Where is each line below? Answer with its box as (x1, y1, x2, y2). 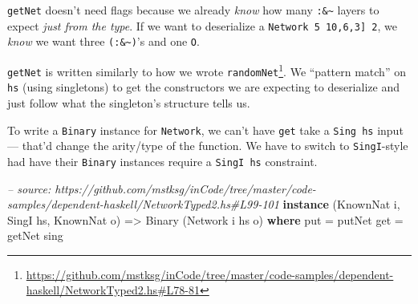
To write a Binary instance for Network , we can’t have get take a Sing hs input (7, 121, 404, 138)
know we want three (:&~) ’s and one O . (7, 33, 200, 50)
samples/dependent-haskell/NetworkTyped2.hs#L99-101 (7, 196, 279, 213)
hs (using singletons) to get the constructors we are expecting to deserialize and (7, 79, 400, 95)
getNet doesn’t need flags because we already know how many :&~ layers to (7, 2, 379, 18)
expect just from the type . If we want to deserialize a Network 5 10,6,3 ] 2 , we (7, 17, 397, 34)
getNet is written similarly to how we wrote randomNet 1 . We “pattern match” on (7, 60, 406, 79)
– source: (7, 180, 51, 197)
